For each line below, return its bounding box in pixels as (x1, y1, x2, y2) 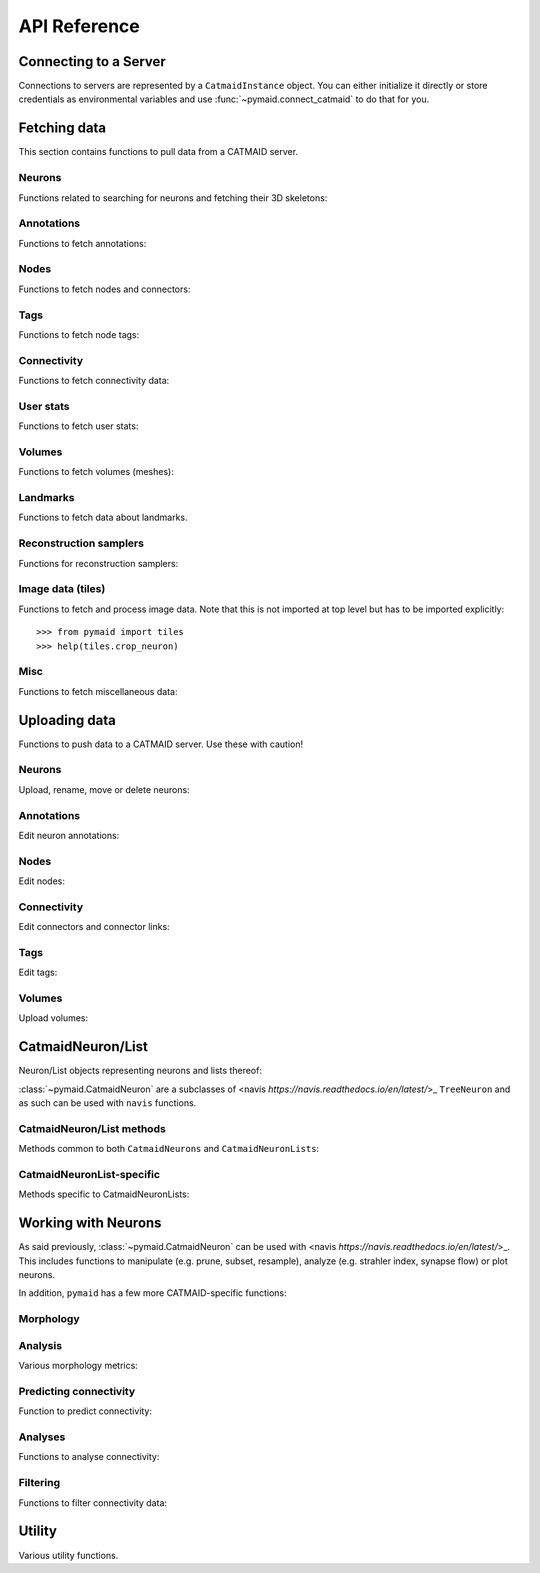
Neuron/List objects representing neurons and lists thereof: (18, 1065, 262, 1077)
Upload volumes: (18, 1012, 89, 1024)
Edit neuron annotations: (18, 829, 120, 841)
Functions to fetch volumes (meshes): (18, 466, 174, 478)
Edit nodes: (18, 875, 65, 887)
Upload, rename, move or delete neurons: (18, 783, 190, 795)
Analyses (18, 1430, 66, 1444)
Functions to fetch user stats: (18, 420, 139, 432)
